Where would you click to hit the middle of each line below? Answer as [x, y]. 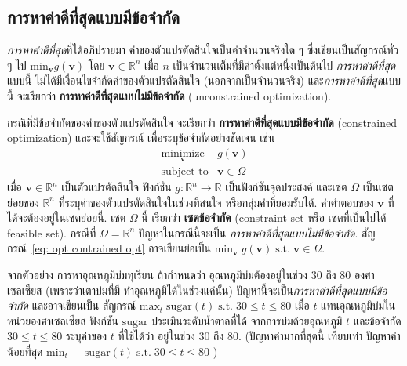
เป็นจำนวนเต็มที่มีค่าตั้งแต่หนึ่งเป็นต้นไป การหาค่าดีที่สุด [284, 65]
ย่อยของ [23, 202]
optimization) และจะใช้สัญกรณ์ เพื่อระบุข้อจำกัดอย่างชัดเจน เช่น [141, 138]
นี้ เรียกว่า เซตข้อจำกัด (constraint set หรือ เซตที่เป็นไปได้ [264, 217]
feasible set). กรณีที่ [52, 232]
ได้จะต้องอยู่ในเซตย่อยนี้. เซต [67, 217]
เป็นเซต [378, 187]
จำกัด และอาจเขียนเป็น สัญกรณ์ [72, 305]
